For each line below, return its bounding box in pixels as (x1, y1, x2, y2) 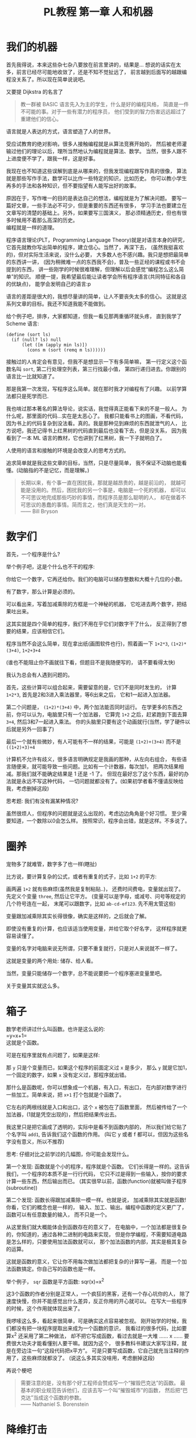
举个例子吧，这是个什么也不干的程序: (6, 563, 95, 570)
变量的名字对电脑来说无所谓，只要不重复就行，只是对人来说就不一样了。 (6, 945, 180, 952)
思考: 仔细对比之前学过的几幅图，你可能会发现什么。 (6, 1151, 132, 1158)
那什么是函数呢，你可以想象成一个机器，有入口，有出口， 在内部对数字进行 (6, 1084, 187, 1091)
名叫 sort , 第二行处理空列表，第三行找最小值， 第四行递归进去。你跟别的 (11, 365, 187, 373)
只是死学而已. (16, 393, 49, 400)
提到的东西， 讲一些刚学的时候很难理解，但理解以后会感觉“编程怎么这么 (6, 265, 180, 273)
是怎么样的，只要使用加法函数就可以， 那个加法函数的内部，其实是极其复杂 (6, 1238, 187, 1245)
